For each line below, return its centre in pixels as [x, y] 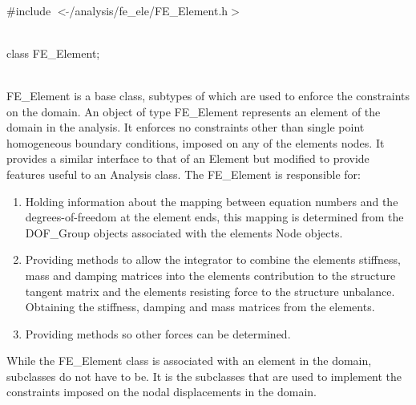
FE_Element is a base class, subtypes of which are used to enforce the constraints [208, 95]
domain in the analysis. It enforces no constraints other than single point [186, 127]
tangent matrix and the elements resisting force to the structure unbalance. [210, 291]
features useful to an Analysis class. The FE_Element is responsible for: [184, 174]
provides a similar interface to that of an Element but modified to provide [188, 158]
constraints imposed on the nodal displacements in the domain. [162, 392]
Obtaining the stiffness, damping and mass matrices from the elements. [200, 307]
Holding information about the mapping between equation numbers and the [212, 201]
